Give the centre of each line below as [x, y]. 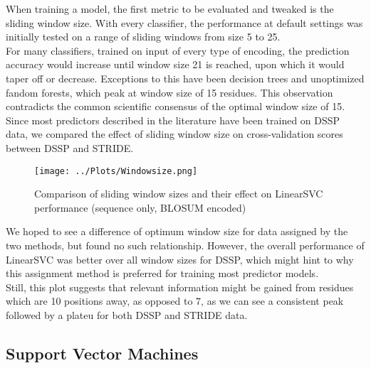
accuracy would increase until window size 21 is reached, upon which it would [175, 64]
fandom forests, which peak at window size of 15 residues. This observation [169, 92]
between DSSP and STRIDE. [70, 147]
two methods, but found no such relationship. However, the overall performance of [185, 245]
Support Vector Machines [102, 353]
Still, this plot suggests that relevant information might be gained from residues [180, 287]
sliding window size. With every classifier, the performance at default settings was [184, 22]
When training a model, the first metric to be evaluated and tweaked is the [170, 9]
